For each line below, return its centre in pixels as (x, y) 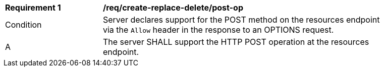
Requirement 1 (33, 8)
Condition (23, 25)
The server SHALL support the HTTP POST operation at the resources (236, 42)
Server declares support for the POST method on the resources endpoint (241, 20)
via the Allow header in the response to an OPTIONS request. (218, 30)
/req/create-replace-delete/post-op (173, 8)
